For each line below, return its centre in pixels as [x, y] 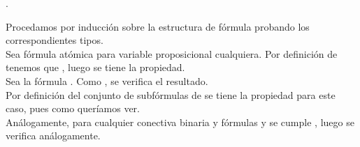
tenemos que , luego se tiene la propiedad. [95, 67]
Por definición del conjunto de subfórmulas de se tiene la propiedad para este [171, 94]
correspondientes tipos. [55, 40]
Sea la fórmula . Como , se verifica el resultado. [107, 80]
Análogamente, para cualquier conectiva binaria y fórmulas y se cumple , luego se [180, 122]
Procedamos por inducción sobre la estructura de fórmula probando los [158, 26]
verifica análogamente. [53, 136]
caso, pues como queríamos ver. [73, 108]
